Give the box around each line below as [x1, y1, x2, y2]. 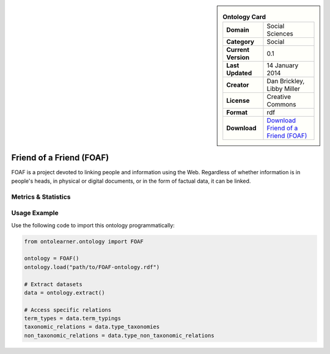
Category [226, 37, 255, 46]
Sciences [266, 29, 293, 38]
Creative [266, 92, 291, 101]
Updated [226, 69, 252, 78]
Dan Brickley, [266, 77, 305, 86]
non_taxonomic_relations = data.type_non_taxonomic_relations [24, 332, 215, 339]
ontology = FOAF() [24, 255, 79, 262]
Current [226, 46, 250, 54]
